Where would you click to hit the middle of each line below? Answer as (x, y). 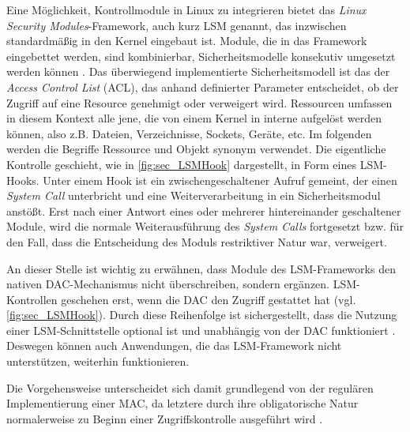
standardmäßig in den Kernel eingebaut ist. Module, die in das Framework (187, 41)
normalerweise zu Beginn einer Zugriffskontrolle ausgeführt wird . (165, 418)
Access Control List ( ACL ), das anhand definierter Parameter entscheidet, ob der (203, 86)
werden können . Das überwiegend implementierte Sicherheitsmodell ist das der (198, 71)
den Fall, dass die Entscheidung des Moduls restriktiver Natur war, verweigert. (197, 241)
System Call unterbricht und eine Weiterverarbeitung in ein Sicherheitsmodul (194, 195)
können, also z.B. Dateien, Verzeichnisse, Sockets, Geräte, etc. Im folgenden (189, 133)
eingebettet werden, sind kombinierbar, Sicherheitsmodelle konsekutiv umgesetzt (201, 56)
